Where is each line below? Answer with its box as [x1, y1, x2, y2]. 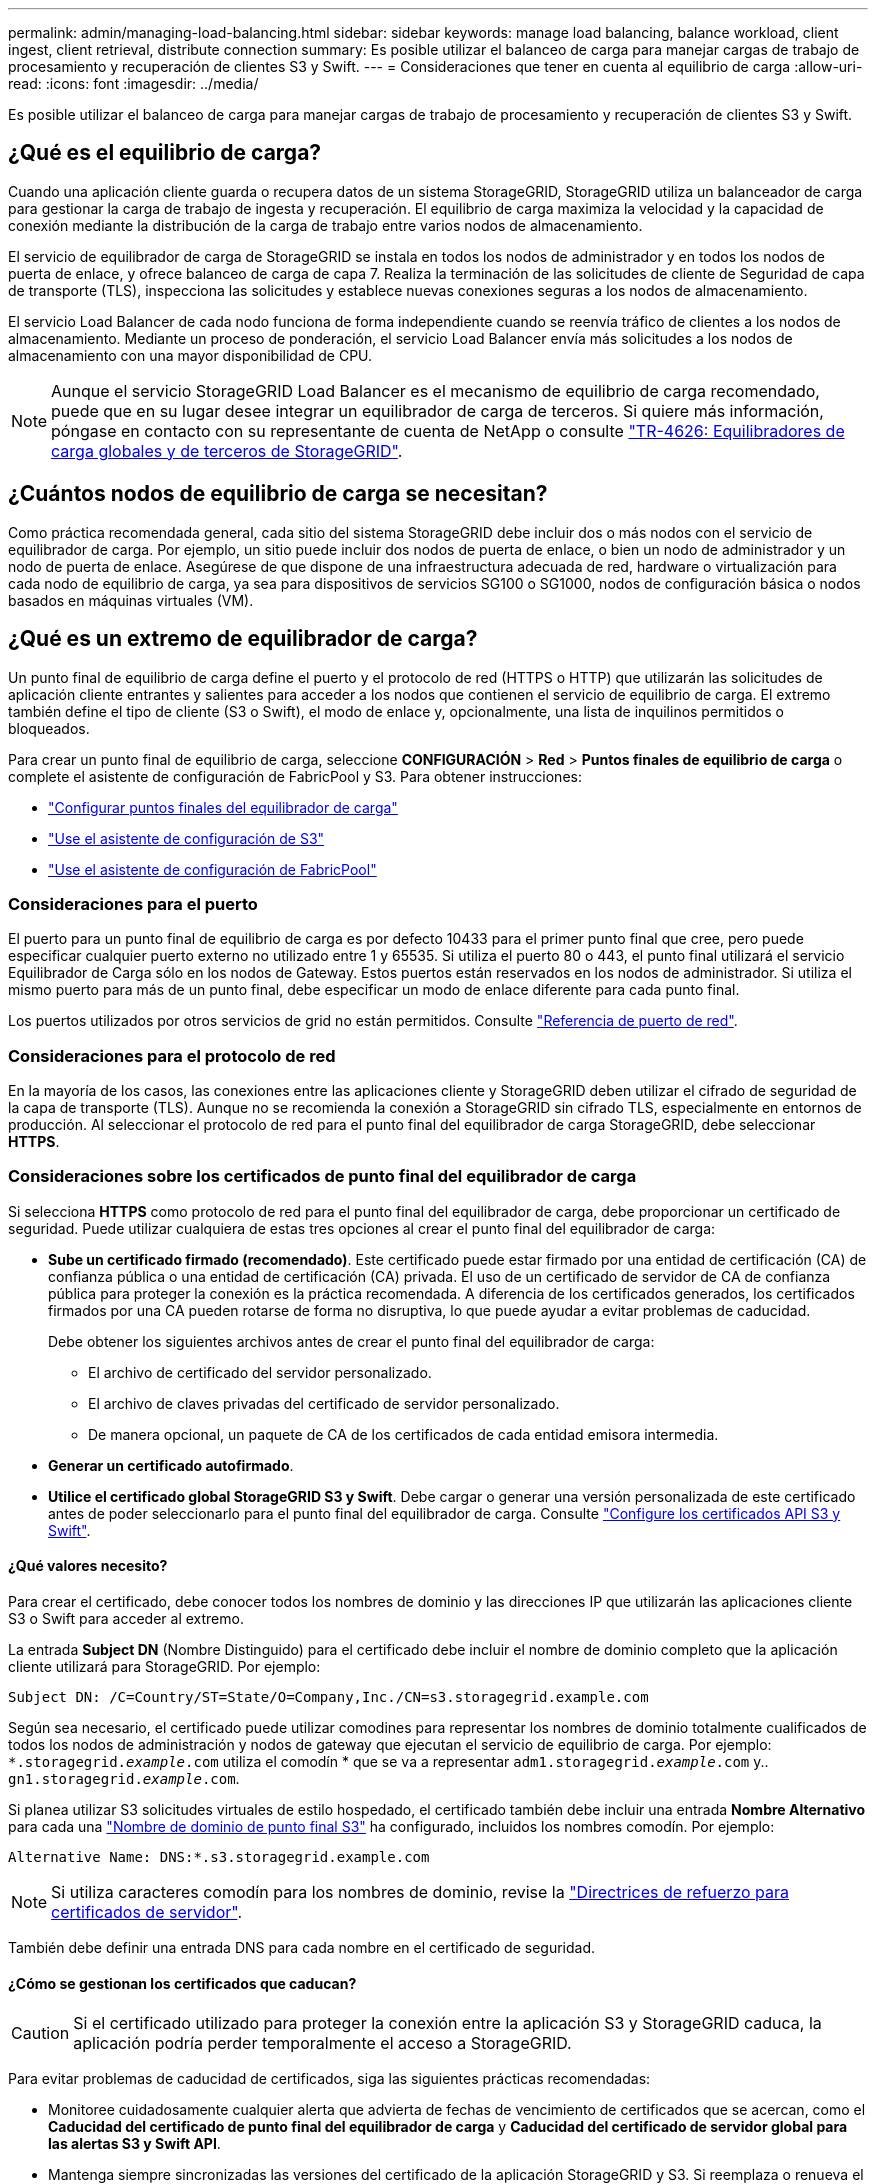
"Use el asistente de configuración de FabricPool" [48, 860, 377, 878]
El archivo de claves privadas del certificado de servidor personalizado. [88, 1394, 560, 1412]
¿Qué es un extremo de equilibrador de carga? [8, 626, 478, 652]
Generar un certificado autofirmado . [48, 1456, 294, 1474]
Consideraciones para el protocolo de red [8, 1045, 336, 1066]
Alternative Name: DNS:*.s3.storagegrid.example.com [8, 1849, 430, 1865]
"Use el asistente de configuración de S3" [48, 829, 325, 847]
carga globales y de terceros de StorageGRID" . [51, 440, 403, 461]
